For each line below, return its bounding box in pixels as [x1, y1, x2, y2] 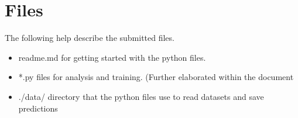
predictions [18, 102, 58, 114]
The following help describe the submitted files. [5, 32, 174, 44]
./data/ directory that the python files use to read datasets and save [18, 90, 264, 102]
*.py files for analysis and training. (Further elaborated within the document [18, 71, 294, 83]
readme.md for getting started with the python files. [18, 51, 206, 63]
